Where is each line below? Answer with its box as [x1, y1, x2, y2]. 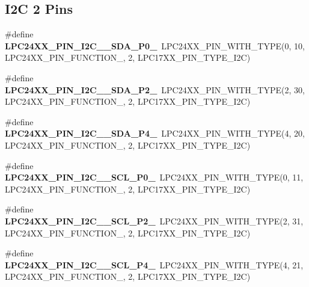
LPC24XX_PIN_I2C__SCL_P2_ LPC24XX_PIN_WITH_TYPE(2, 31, [5, 214, 304, 227]
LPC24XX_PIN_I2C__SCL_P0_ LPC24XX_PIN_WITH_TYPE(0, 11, [5, 171, 304, 184]
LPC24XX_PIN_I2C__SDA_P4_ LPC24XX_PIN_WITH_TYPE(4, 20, [5, 127, 305, 140]
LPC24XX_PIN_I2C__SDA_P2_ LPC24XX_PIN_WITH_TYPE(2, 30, [5, 83, 305, 96]
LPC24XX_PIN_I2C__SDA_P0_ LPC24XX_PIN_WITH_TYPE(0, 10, [5, 39, 305, 52]
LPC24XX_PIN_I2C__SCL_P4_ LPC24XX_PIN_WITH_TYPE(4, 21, [5, 258, 304, 271]
